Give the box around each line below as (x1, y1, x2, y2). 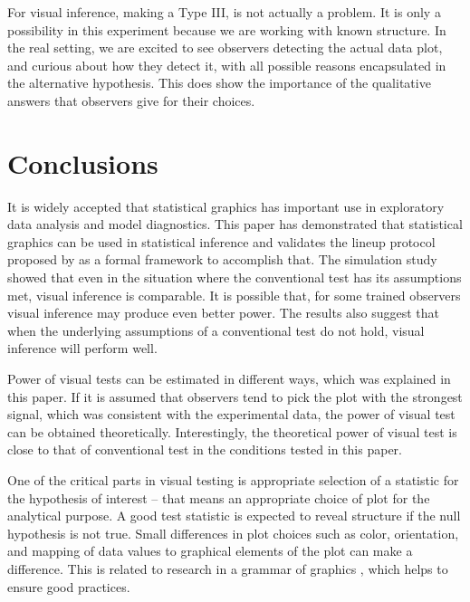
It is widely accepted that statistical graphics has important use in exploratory (7, 196, 445, 215)
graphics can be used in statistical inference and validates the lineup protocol (7, 232, 436, 251)
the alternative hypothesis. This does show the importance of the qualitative (7, 73, 431, 92)
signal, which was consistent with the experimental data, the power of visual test (7, 405, 456, 424)
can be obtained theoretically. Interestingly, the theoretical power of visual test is (7, 422, 457, 441)
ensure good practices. (7, 577, 130, 596)
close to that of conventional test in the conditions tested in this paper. (7, 440, 402, 459)
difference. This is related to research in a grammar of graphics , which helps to (7, 559, 448, 578)
